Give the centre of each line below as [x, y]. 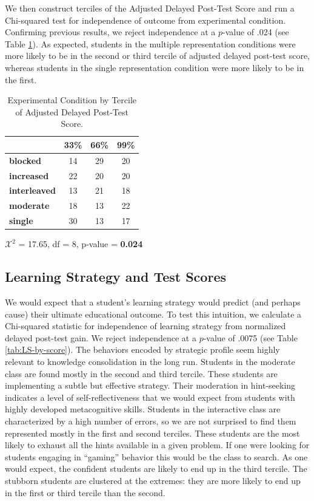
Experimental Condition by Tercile [72, 100]
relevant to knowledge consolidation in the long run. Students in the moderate [150, 362]
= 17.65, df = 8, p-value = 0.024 [81, 244]
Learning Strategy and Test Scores [115, 277]
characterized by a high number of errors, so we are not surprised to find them [151, 421]
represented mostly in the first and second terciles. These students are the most [152, 433]
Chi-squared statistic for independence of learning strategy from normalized [145, 326]
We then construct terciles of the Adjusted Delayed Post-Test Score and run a [150, 8]
